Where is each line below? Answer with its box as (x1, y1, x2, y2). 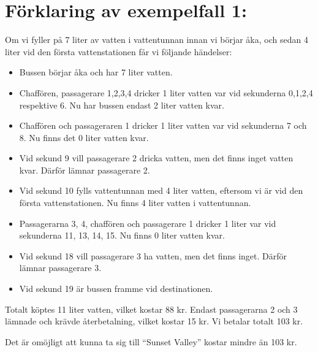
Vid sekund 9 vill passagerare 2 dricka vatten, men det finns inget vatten (19, 151, 293, 164)
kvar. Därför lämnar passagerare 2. (19, 163, 150, 176)
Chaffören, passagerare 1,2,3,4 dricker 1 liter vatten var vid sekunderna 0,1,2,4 (19, 86, 313, 99)
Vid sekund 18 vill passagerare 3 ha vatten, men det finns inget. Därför (19, 249, 287, 262)
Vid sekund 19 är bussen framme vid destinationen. (19, 282, 213, 295)
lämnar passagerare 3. (19, 261, 102, 274)
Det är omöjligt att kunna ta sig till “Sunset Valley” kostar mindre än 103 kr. (5, 335, 297, 348)
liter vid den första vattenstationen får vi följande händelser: (5, 45, 232, 58)
